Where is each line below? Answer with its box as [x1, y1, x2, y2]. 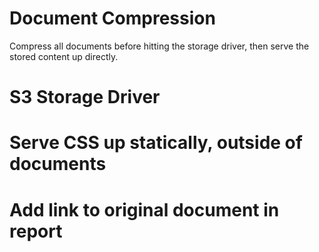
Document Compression [9, 7, 216, 30]
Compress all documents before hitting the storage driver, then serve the [9, 40, 310, 52]
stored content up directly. [9, 50, 119, 62]
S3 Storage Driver [9, 86, 161, 109]
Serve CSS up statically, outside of [9, 132, 303, 154]
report [9, 220, 63, 242]
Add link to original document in [9, 198, 280, 221]
